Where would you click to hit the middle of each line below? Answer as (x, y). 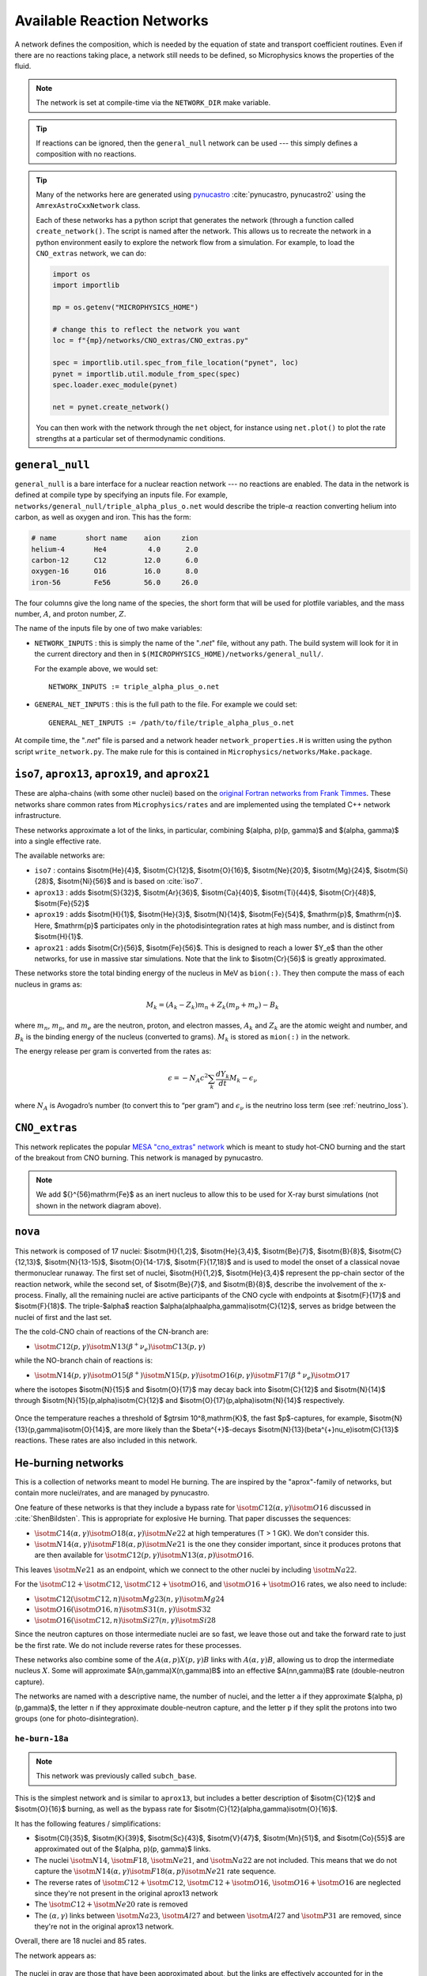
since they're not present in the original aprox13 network (127, 1893)
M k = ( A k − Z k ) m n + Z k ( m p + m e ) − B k (213, 1005)
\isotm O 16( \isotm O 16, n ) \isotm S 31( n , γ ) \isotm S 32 (123, 1610)
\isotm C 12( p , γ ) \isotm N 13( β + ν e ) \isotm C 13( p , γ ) (120, 1347)
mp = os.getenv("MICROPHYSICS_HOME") (126, 307)
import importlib (86, 285)
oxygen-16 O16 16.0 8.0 (115, 571)
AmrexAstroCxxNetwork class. (88, 206)
